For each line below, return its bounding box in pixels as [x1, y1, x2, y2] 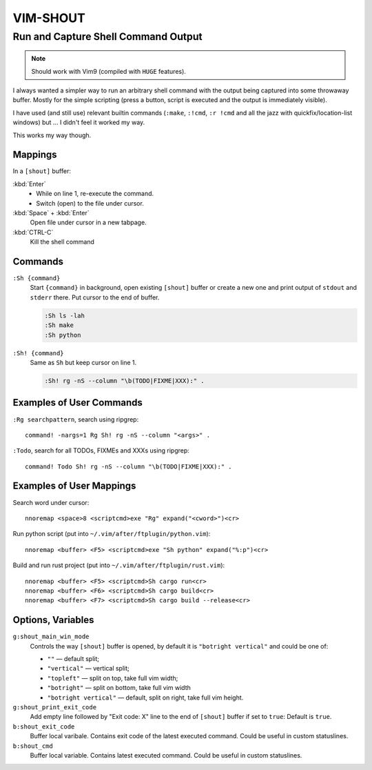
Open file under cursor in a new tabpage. [30, 218, 147, 227]
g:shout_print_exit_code [12, 703, 96, 711]
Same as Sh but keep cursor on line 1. [30, 359, 137, 367]
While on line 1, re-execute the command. [36, 190, 154, 198]
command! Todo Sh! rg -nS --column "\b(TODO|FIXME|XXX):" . [25, 462, 232, 471]
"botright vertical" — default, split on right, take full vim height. [47, 693, 244, 702]
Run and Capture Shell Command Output [12, 30, 203, 43]
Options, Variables [12, 614, 94, 626]
